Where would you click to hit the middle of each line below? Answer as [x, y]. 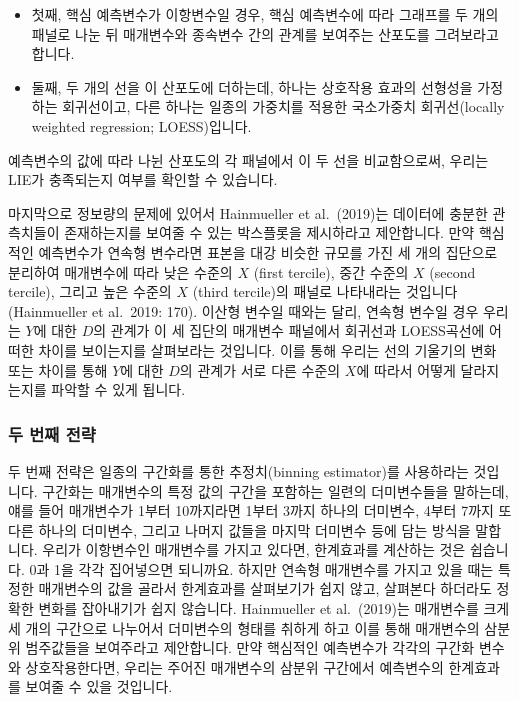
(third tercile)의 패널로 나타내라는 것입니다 [325, 291]
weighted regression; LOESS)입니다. [141, 125]
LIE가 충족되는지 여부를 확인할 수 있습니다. [143, 179]
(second [452, 271]
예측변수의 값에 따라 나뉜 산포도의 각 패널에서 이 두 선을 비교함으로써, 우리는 [248, 159]
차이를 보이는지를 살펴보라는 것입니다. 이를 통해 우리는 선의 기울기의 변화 [267, 349]
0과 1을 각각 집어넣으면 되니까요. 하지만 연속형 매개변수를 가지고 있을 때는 [261, 568]
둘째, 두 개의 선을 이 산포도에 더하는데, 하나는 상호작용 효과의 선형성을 [252, 86]
